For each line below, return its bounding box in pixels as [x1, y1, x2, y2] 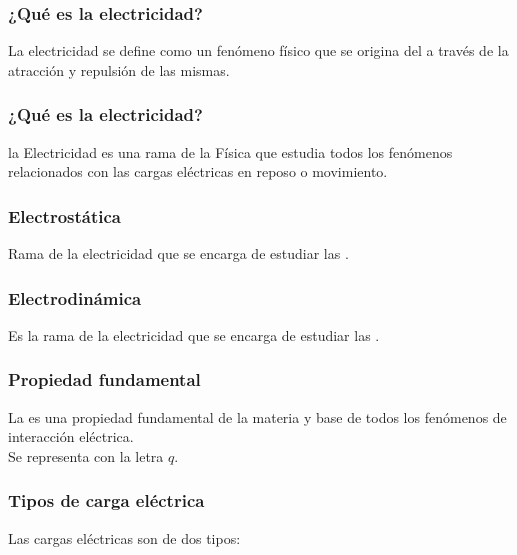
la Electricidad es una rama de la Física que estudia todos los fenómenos [8, 141, 453, 162]
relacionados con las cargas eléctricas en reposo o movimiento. [8, 161, 388, 182]
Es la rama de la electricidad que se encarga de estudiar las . [8, 324, 380, 345]
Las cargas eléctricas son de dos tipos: [8, 527, 241, 548]
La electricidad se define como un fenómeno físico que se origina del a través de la [8, 40, 509, 61]
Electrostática [8, 203, 121, 228]
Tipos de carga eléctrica [8, 488, 205, 513]
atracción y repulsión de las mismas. [8, 59, 230, 80]
